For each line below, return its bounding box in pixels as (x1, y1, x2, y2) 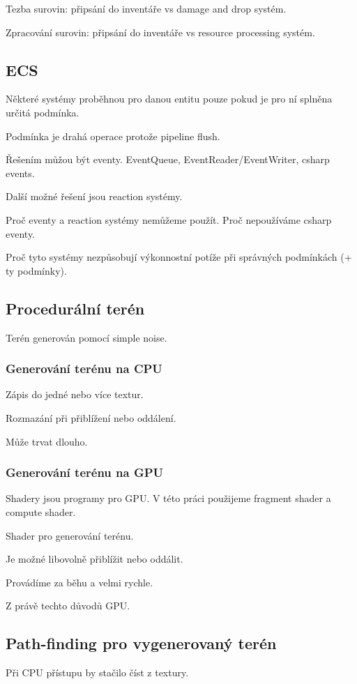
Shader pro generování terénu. (6, 528, 134, 542)
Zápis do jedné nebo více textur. (6, 387, 144, 402)
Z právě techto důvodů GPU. (6, 598, 130, 613)
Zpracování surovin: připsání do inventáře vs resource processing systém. (6, 24, 315, 39)
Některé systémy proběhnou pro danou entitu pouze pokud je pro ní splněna (6, 91, 333, 106)
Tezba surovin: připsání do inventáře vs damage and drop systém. (6, 1, 287, 15)
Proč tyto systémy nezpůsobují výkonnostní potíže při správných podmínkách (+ (6, 250, 352, 264)
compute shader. (6, 504, 76, 519)
